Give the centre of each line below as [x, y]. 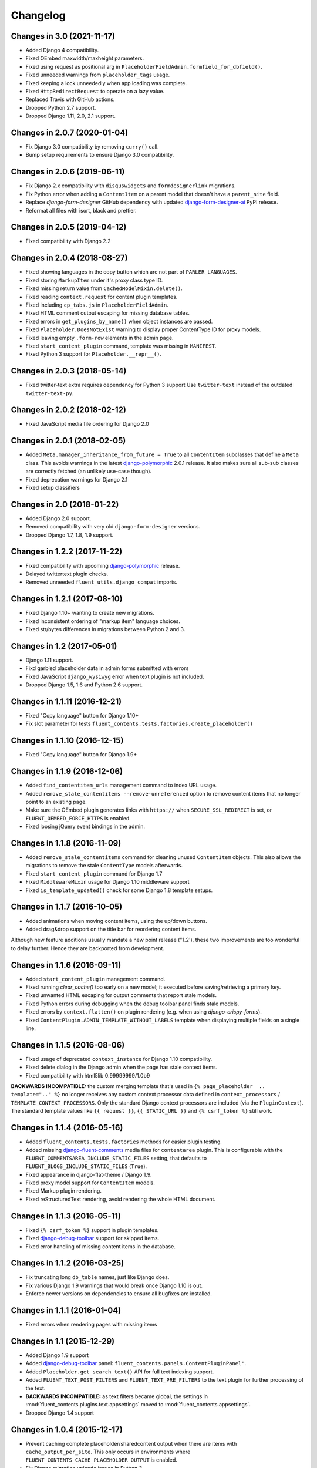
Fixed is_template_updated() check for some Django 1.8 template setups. [119, 890]
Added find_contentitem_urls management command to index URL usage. [121, 785]
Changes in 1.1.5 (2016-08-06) [68, 1045]
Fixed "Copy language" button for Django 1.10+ [82, 716]
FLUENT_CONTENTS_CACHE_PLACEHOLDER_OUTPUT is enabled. [101, 1460]
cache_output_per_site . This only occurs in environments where [108, 1452]
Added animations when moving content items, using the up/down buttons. [117, 921]
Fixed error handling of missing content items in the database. [100, 1246]
